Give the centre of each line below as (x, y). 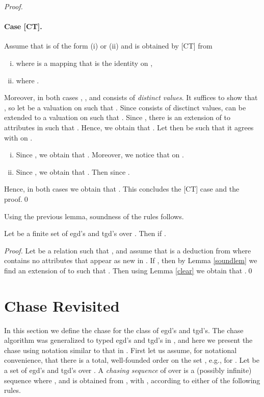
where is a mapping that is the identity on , (84, 63)
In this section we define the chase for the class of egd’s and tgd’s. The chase (124, 330)
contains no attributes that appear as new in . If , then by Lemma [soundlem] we (131, 260)
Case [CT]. (23, 26)
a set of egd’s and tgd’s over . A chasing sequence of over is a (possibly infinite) (128, 370)
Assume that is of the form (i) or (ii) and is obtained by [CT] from (108, 46)
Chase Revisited (62, 305)
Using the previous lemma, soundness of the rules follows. (94, 216)
